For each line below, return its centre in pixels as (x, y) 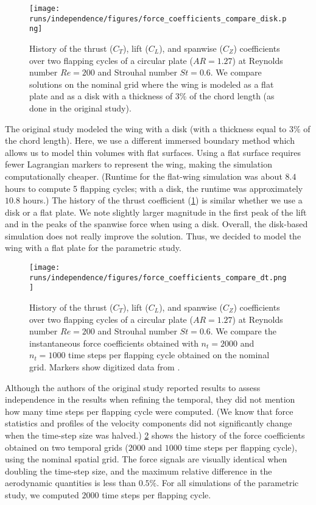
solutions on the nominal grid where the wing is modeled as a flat (152, 84)
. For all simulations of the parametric (228, 483)
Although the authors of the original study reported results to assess (133, 387)
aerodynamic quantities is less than (71, 483)
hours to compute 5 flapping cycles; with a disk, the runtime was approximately (154, 188)
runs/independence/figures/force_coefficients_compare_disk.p (158, 19)
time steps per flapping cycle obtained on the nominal (169, 355)
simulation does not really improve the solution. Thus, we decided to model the (153, 235)
